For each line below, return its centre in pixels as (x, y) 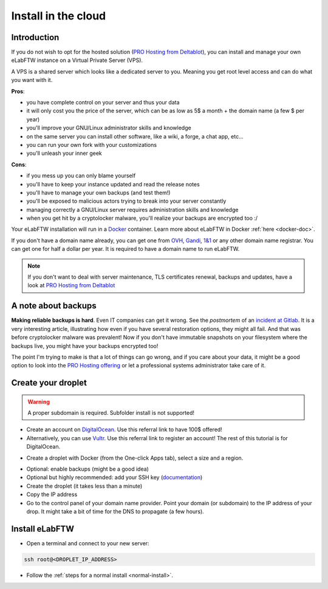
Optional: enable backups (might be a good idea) (87, 469)
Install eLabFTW (43, 529)
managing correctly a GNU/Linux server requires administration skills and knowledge (132, 209)
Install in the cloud (59, 16)
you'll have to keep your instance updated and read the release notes (113, 184)
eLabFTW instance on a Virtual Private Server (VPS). (77, 60)
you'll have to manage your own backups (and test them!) (98, 192)
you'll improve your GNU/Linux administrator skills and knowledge (109, 128)
